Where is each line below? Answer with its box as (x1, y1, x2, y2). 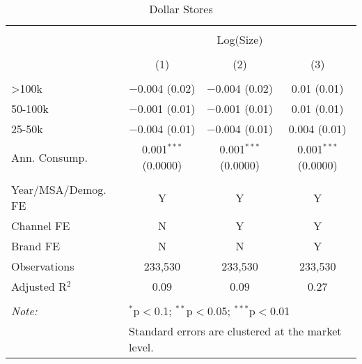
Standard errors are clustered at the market (129, 323, 342, 339)
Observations (11, 258, 74, 274)
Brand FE (11, 238, 61, 254)
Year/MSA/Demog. (11, 181, 107, 197)
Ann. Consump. (11, 149, 88, 165)
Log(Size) (217, 31, 263, 47)
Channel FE (11, 218, 70, 234)
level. (129, 339, 154, 355)
